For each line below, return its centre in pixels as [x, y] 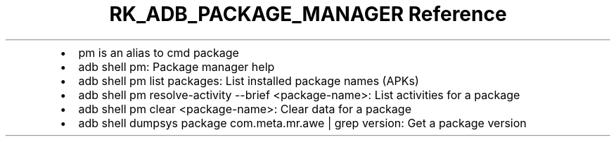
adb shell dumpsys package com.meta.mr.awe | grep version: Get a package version [302, 123]
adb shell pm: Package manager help [177, 66]
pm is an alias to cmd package [159, 52]
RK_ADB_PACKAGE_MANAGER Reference [308, 14]
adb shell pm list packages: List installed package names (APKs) [249, 80]
